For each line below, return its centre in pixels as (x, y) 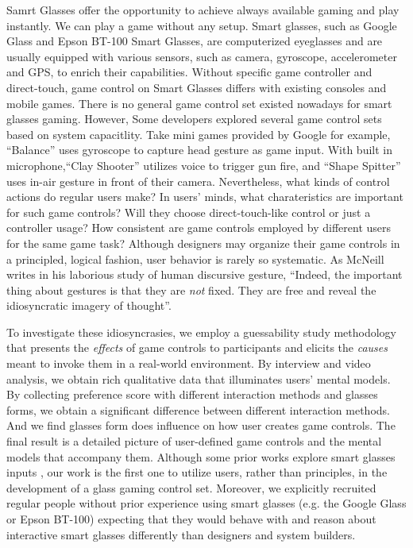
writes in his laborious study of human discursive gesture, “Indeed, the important (205, 274)
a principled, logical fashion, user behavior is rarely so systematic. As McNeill (195, 259)
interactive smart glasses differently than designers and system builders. (181, 534)
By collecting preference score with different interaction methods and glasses (192, 394)
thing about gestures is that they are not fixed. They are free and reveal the (191, 289)
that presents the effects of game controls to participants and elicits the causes (197, 347)
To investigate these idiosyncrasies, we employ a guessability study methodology (202, 332)
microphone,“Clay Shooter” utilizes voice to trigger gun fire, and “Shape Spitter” (204, 165)
